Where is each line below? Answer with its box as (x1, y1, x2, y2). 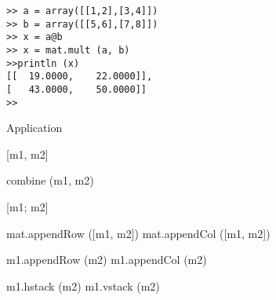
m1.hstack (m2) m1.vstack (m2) (6, 277, 160, 294)
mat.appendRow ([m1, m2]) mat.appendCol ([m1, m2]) (6, 225, 271, 241)
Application (6, 119, 63, 136)
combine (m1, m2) (6, 172, 94, 188)
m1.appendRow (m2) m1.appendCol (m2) (6, 251, 207, 268)
